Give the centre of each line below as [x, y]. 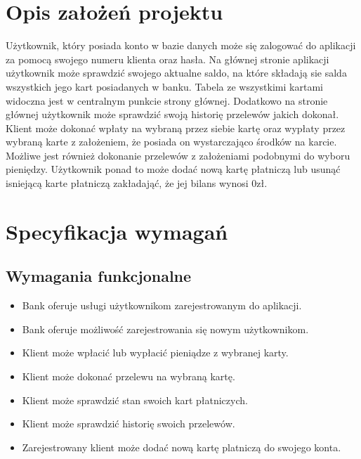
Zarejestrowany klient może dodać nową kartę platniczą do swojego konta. [182, 447]
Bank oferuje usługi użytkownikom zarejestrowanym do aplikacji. [162, 305]
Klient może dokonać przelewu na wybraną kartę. [129, 376]
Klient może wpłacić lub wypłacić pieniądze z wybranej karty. [155, 353]
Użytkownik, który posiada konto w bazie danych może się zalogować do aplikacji [181, 45]
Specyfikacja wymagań [117, 231]
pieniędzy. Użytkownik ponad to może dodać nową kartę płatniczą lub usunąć [173, 169]
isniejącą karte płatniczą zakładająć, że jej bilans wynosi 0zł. [137, 183]
